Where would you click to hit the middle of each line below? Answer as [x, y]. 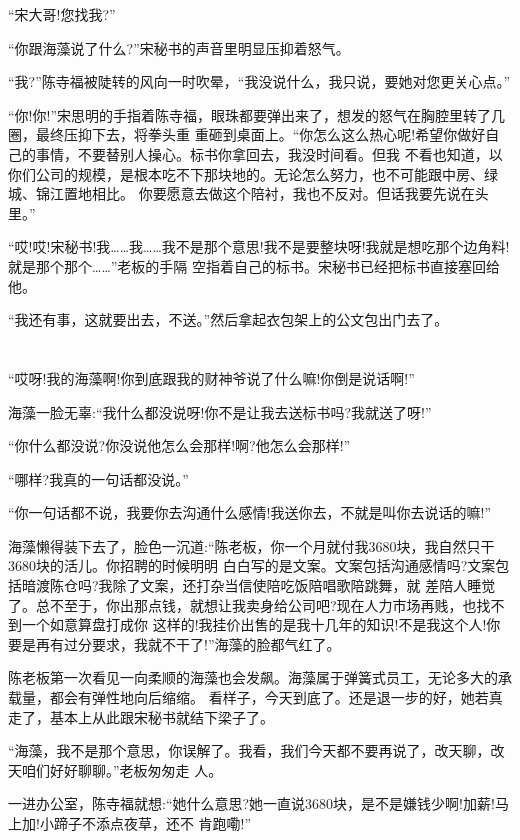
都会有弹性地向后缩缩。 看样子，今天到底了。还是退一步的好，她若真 [276, 697]
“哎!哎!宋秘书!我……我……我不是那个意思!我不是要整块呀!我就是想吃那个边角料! [259, 246]
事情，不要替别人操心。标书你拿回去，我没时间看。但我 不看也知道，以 [269, 153]
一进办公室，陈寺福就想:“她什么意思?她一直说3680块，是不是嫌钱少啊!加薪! [251, 803]
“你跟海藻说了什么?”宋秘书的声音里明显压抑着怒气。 [179, 47]
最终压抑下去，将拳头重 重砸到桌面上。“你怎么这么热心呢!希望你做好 [260, 134]
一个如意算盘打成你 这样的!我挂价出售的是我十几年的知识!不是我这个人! [254, 624]
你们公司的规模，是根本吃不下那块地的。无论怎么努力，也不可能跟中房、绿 [253, 173]
